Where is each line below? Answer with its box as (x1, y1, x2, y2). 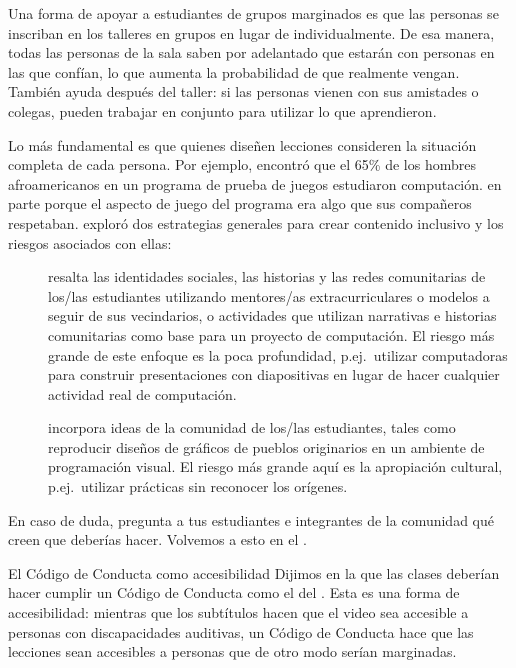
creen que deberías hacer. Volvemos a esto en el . (8, 529, 307, 550)
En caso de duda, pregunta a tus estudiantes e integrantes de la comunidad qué (8, 509, 494, 530)
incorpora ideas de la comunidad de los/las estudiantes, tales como (48, 417, 456, 438)
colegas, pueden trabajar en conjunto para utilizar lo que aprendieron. (8, 100, 437, 121)
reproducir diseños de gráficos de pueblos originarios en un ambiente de (48, 436, 485, 457)
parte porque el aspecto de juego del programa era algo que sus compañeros (8, 193, 472, 214)
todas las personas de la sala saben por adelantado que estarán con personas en (8, 42, 495, 63)
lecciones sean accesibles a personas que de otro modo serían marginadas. (8, 641, 457, 662)
